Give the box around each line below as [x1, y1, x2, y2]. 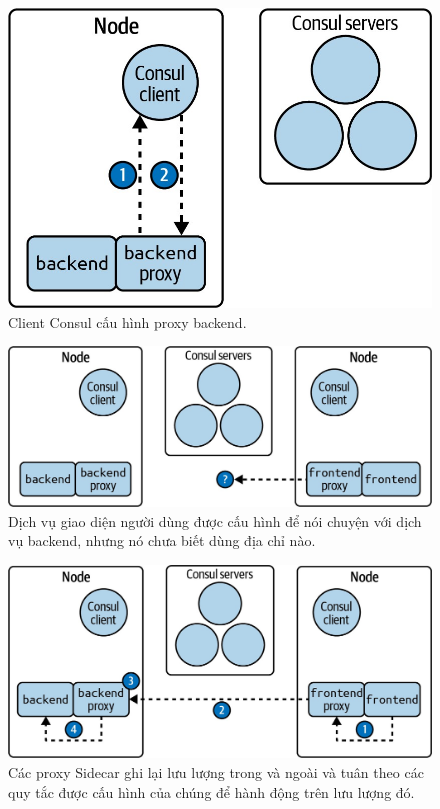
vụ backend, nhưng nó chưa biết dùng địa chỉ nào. [8, 530, 316, 551]
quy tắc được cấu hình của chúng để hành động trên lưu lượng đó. [8, 781, 415, 802]
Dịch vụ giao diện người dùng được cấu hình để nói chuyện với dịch [8, 510, 422, 531]
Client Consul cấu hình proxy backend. [8, 311, 247, 332]
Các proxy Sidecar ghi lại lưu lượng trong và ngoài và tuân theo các [8, 762, 424, 783]
